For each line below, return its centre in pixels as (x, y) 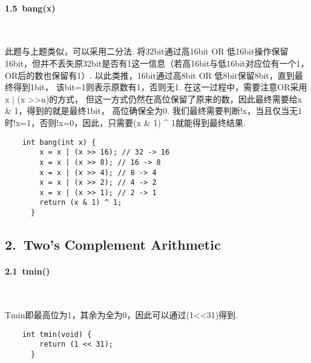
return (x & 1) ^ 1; (81, 203)
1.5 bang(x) (30, 8)
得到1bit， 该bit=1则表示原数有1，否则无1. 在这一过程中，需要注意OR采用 (160, 87)
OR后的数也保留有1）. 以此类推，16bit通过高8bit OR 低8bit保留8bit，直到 (150, 75)
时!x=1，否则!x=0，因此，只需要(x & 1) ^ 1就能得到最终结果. (125, 122)
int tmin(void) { (57, 334)
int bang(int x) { (59, 142)
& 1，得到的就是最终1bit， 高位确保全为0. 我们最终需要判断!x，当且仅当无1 (154, 111)
